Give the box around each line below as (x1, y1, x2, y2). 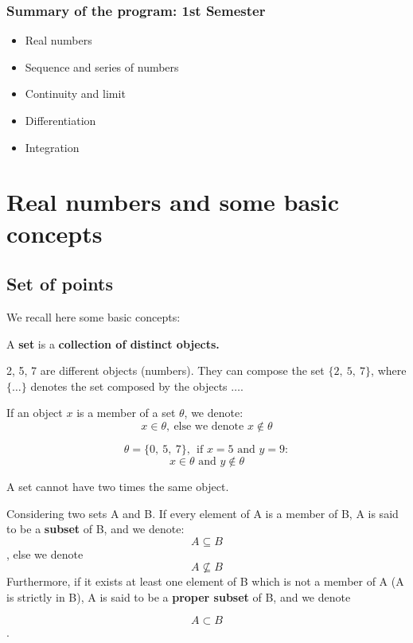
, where (371, 362, 407, 379)
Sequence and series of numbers (25, 58, 179, 75)
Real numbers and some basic (6, 185, 340, 218)
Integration (25, 138, 80, 155)
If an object (6, 404, 63, 421)
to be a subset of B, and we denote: (6, 520, 185, 537)
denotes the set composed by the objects (30, 377, 228, 394)
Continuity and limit (25, 85, 126, 102)
